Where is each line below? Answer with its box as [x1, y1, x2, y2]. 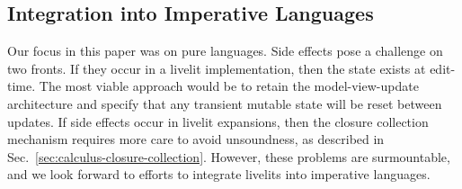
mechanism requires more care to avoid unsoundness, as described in [7, 130, 385, 148]
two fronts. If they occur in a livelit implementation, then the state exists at [7, 58, 426, 77]
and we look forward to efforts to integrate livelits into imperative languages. [7, 165, 431, 184]
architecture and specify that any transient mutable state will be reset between [7, 94, 442, 112]
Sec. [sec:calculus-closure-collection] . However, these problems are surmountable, [7, 147, 450, 166]
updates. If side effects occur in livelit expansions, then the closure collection [7, 112, 429, 130]
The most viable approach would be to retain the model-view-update [39, 76, 419, 95]
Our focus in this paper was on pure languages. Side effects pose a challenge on [7, 41, 443, 60]
